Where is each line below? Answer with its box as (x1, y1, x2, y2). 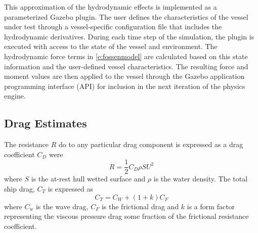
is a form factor (187, 201, 235, 211)
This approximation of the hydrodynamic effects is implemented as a (4, 2, 217, 12)
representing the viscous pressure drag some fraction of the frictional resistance (4, 211, 249, 221)
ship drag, (4, 183, 35, 194)
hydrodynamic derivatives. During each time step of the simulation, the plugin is (4, 31, 254, 41)
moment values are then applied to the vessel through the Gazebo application (4, 71, 245, 81)
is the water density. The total (153, 173, 248, 184)
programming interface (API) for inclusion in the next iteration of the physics (4, 80, 245, 91)
